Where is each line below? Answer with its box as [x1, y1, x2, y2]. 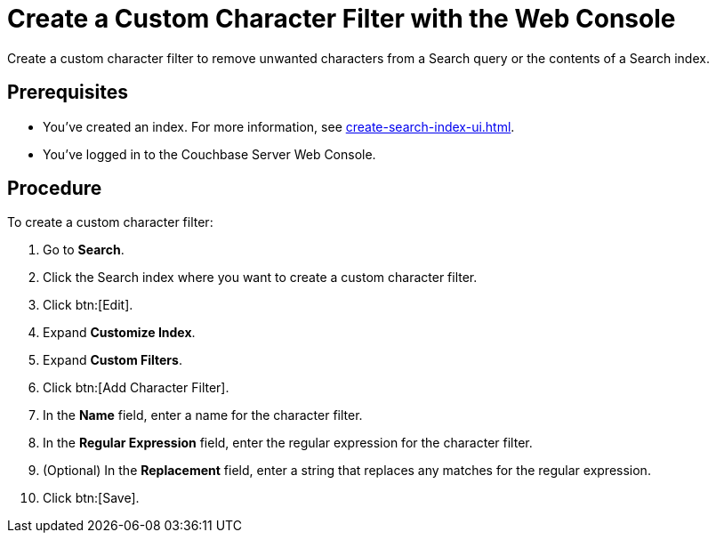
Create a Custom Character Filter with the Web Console [7, 4, 676, 34]
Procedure [7, 177, 102, 200]
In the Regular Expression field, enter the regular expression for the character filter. [43, 435, 533, 451]
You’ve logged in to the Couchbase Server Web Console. [43, 146, 376, 162]
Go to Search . [43, 242, 125, 258]
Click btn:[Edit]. [43, 297, 133, 313]
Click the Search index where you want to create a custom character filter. [43, 270, 478, 286]
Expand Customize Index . [43, 325, 196, 341]
